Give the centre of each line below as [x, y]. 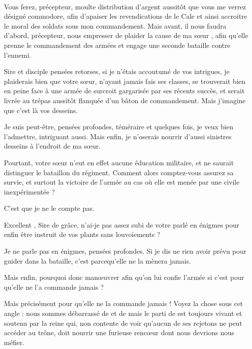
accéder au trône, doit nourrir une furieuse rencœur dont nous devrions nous [119, 332]
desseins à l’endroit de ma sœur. [52, 146]
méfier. [14, 342]
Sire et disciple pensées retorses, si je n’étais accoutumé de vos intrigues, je [117, 71]
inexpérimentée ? [30, 191]
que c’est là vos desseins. [41, 110]
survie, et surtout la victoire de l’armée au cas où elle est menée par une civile [122, 182]
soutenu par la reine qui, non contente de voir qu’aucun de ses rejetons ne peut [123, 323]
